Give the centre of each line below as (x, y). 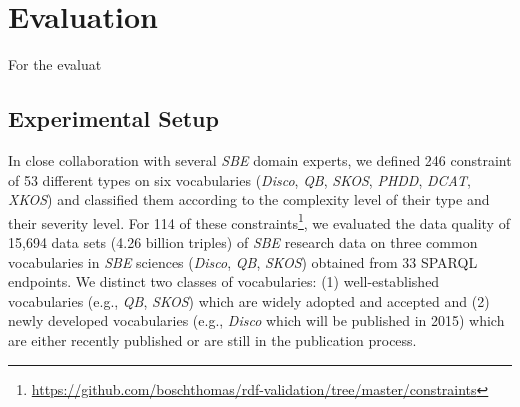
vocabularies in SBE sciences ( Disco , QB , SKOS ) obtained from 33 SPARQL (243, 261)
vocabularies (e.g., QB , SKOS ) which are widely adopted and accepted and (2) (249, 300)
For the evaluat (55, 64)
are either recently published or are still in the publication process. (212, 339)
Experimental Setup (113, 118)
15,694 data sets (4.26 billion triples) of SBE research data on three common (243, 241)
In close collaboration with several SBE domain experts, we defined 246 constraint (260, 159)
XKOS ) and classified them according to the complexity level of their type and (249, 199)
